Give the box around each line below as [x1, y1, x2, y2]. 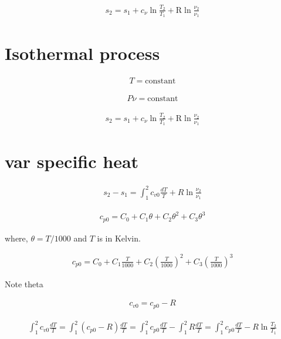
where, [5, 231, 28, 244]
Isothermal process [5, 41, 160, 65]
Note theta [5, 277, 43, 290]
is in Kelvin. [97, 231, 141, 244]
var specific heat [5, 149, 139, 173]
